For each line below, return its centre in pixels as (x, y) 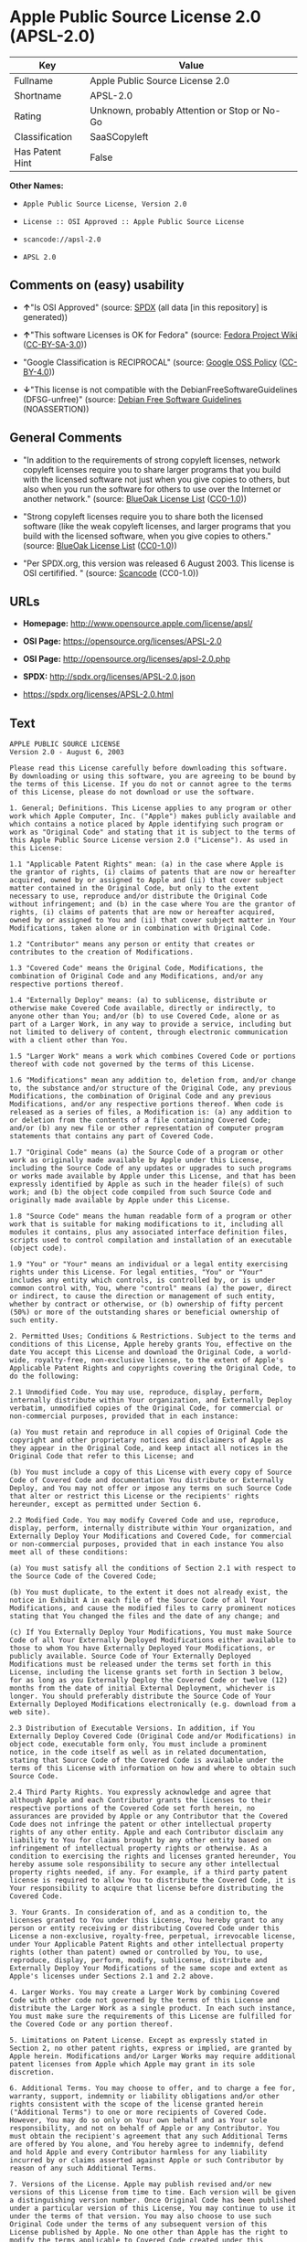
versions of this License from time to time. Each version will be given (153, 2193)
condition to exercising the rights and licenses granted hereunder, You (153, 1857)
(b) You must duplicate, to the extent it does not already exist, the (148, 1593)
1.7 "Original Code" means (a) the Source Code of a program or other (147, 1153)
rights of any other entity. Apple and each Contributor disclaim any (147, 1832)
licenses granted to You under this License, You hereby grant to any (147, 1921)
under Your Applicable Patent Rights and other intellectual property (147, 1945)
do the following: (44, 1377)
